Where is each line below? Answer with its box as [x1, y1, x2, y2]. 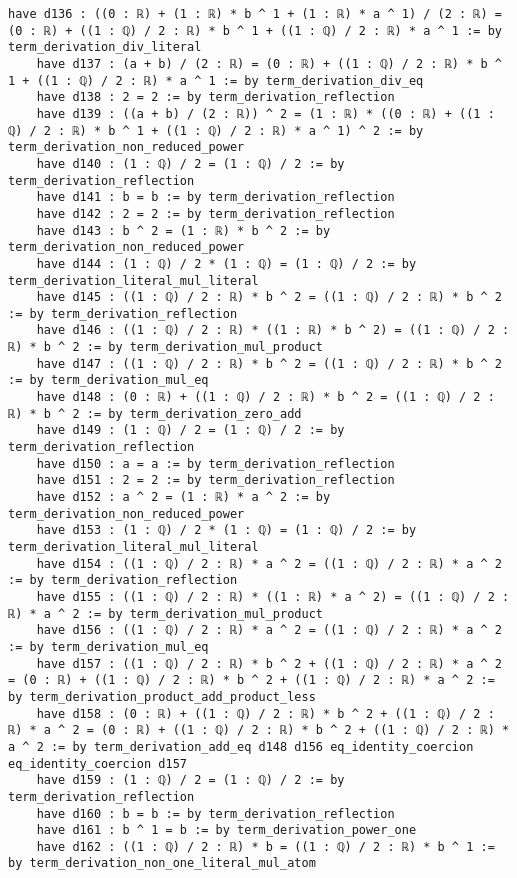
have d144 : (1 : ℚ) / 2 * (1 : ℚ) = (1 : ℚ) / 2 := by [36, 256, 417, 271]
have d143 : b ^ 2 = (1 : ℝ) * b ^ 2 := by [36, 223, 331, 238]
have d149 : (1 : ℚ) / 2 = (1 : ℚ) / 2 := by [36, 423, 345, 438]
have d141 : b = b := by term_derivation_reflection [36, 190, 395, 205]
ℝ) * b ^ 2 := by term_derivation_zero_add [8, 406, 302, 421]
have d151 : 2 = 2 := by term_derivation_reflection [36, 473, 395, 488]
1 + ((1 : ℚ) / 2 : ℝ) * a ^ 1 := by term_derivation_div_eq [8, 73, 424, 88]
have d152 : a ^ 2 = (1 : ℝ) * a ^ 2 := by [36, 490, 331, 505]
